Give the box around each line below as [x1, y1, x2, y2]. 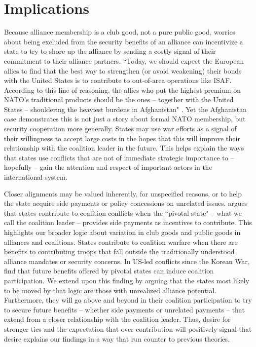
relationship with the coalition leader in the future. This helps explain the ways [4, 143, 244, 153]
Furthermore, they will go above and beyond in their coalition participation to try [4, 295, 252, 305]
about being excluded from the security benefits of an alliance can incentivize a [4, 36, 243, 46]
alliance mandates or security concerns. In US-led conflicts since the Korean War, [4, 256, 250, 266]
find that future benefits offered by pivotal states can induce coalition [4, 266, 214, 276]
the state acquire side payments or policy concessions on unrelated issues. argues [4, 198, 248, 208]
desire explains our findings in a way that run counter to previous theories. [4, 333, 230, 344]
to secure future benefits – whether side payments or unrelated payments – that [4, 304, 245, 314]
